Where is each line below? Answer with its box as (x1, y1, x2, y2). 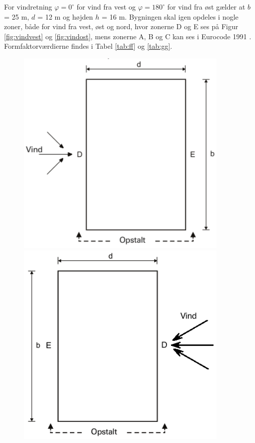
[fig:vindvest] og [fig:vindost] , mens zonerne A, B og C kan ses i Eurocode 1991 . (4, 31, 251, 41)
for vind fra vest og (76, 2, 136, 12)
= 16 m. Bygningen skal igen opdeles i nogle (102, 11, 239, 22)
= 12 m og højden (37, 11, 93, 22)
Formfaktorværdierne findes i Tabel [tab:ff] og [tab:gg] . (4, 41, 173, 51)
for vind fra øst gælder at (167, 2, 245, 12)
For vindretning (4, 2, 52, 12)
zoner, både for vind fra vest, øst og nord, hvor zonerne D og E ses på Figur (4, 21, 238, 32)
